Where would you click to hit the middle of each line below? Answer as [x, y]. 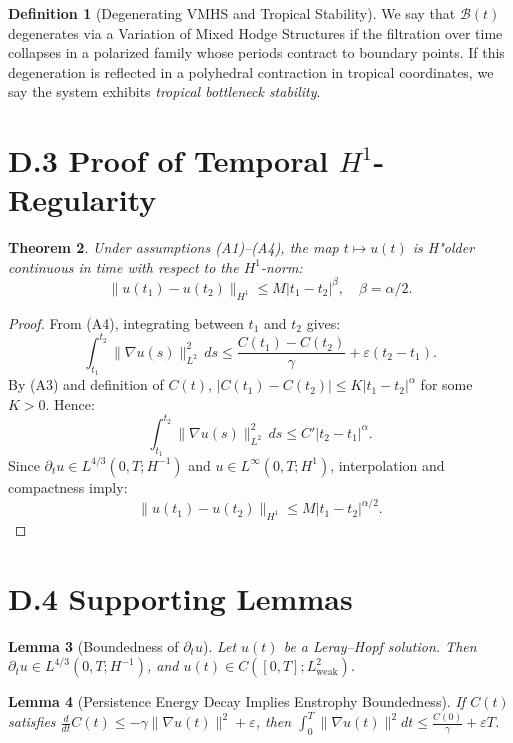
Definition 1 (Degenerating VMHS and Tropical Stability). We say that [232, 13]
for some [446, 384]
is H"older [443, 247]
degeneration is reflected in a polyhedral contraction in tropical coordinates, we [251, 71]
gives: [323, 322]
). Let [219, 645]
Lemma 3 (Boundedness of [93, 645]
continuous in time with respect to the [123, 266]
